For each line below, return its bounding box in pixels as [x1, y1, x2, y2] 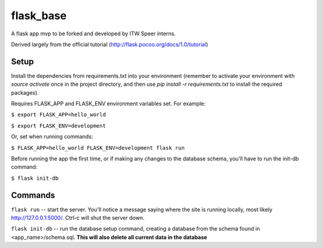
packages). [11, 89, 39, 96]
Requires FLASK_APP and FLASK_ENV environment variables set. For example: [11, 100, 206, 107]
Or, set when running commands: [11, 133, 93, 140]
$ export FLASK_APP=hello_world [11, 111, 106, 118]
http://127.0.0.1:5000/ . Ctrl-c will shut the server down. [11, 214, 145, 222]
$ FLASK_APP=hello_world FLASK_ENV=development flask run [11, 144, 185, 151]
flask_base [11, 9, 67, 22]
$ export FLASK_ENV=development [11, 122, 106, 129]
